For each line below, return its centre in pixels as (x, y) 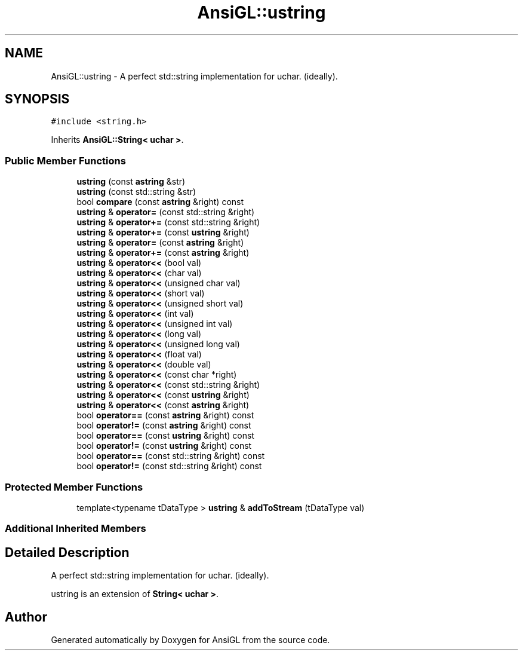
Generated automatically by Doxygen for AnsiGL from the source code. (190, 640)
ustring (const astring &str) (131, 182)
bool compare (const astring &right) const (160, 202)
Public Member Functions (65, 160)
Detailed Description (67, 552)
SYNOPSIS (37, 99)
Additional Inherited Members (76, 529)
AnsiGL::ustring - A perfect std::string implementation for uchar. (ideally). (194, 76)
